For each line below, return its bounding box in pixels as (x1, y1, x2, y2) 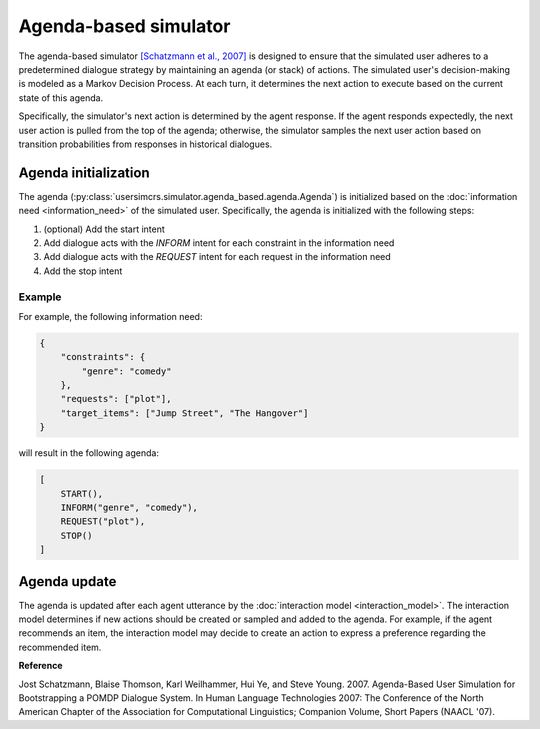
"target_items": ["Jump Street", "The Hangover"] (60, 407, 309, 419)
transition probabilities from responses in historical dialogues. (18, 138, 273, 150)
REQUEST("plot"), (60, 516, 146, 527)
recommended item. (18, 641, 102, 653)
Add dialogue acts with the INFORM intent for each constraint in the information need (43, 236, 395, 249)
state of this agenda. (18, 91, 104, 104)
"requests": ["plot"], (60, 393, 172, 405)
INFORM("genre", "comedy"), (60, 501, 199, 513)
